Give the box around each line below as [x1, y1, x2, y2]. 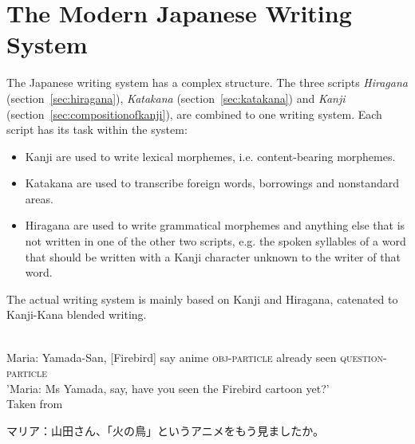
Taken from [6, 395, 63, 412]
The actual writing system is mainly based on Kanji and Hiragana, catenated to [6, 290, 398, 307]
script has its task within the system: [6, 121, 188, 138]
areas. [25, 190, 53, 206]
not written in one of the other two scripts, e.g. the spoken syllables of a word [25, 233, 406, 250]
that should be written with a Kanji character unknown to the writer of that [25, 248, 401, 265]
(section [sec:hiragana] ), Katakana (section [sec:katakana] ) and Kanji [6, 89, 346, 106]
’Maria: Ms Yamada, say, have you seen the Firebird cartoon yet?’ [6, 379, 330, 396]
